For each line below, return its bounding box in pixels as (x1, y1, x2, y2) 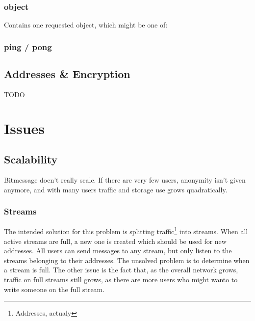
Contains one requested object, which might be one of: (4, 20, 168, 30)
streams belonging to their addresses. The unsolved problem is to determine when (4, 255, 250, 265)
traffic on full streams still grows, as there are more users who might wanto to (4, 274, 238, 285)
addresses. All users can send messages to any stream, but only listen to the (4, 245, 232, 256)
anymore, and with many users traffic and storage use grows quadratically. (4, 184, 228, 194)
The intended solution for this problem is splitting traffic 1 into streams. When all (4, 225, 248, 237)
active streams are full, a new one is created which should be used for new (4, 236, 227, 246)
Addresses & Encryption (4, 66, 130, 81)
